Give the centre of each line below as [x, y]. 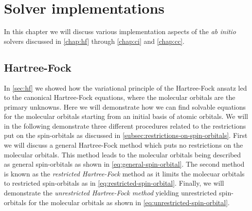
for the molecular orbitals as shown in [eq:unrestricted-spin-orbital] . [129, 202]
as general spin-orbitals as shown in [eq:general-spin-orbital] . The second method [124, 164]
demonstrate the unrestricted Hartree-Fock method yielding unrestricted [110, 193]
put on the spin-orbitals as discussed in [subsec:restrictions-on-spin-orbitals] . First [126, 135]
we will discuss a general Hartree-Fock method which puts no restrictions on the [124, 145]
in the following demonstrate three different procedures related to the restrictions [125, 125]
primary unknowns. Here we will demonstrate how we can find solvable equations [125, 106]
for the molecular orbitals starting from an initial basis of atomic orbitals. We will [126, 116]
